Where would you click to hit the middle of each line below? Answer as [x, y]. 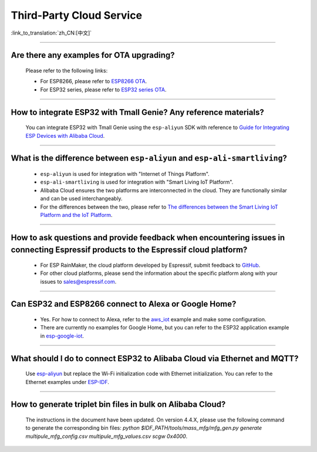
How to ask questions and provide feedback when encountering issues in [148, 237]
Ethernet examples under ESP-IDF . [68, 382]
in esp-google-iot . [62, 336]
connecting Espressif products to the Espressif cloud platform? [129, 250]
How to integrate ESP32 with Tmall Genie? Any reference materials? [137, 112]
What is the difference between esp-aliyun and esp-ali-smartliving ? [149, 158]
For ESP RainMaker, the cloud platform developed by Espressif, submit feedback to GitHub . [150, 265]
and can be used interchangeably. [81, 199]
